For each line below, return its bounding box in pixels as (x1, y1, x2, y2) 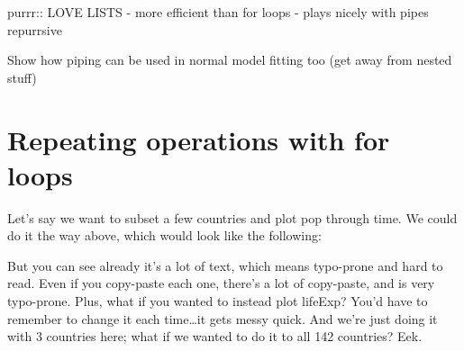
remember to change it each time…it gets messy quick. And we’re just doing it (7, 309, 438, 328)
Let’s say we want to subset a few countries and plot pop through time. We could (7, 208, 458, 227)
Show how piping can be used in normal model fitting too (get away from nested (7, 50, 452, 69)
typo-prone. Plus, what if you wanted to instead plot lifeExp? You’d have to (7, 292, 428, 310)
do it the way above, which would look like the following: (7, 226, 322, 245)
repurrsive (7, 20, 62, 39)
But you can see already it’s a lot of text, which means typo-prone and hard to (7, 256, 443, 274)
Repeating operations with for (7, 121, 390, 157)
